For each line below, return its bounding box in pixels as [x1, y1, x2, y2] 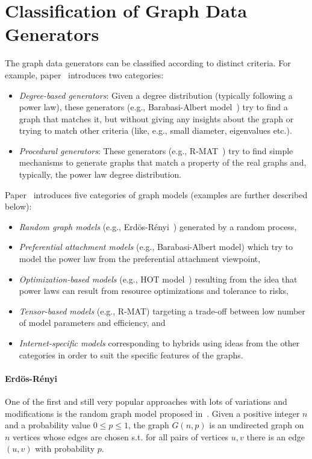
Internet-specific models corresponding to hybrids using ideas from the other [19, 337, 300, 349]
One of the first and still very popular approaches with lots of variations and [5, 395, 287, 407]
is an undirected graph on [209, 419, 304, 431]
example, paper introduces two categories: [5, 68, 164, 81]
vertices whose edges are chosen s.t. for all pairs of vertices [13, 430, 229, 443]
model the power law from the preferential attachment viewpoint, [19, 252, 261, 265]
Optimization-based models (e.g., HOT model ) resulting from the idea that [19, 272, 298, 285]
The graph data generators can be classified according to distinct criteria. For [5, 57, 291, 69]
